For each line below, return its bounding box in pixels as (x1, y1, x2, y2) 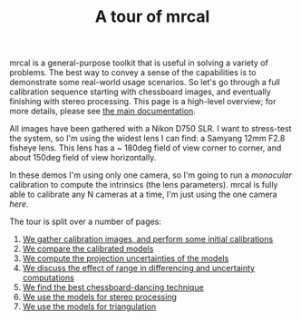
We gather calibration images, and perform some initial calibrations (22, 234, 274, 245)
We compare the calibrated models (22, 243, 154, 255)
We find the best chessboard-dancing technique (22, 282, 204, 293)
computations (22, 272, 74, 283)
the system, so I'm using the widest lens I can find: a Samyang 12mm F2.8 (9, 133, 286, 144)
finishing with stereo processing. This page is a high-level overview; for (9, 96, 277, 107)
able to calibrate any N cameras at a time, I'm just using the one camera (9, 189, 278, 200)
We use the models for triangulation (22, 301, 157, 312)
